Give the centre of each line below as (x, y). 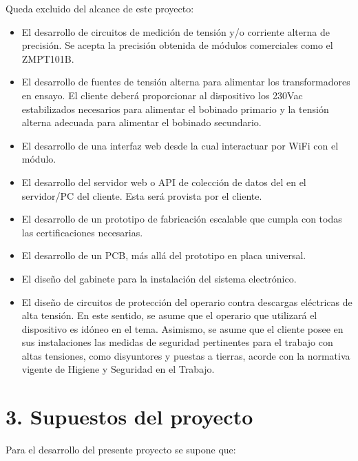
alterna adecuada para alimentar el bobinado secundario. (141, 122)
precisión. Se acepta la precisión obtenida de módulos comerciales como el (177, 45)
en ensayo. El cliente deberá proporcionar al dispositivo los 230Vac (162, 95)
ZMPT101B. (48, 58)
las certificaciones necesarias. (82, 232)
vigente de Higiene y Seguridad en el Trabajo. (118, 369)
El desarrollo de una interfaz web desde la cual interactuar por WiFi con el (180, 145)
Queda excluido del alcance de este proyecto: (100, 8)
